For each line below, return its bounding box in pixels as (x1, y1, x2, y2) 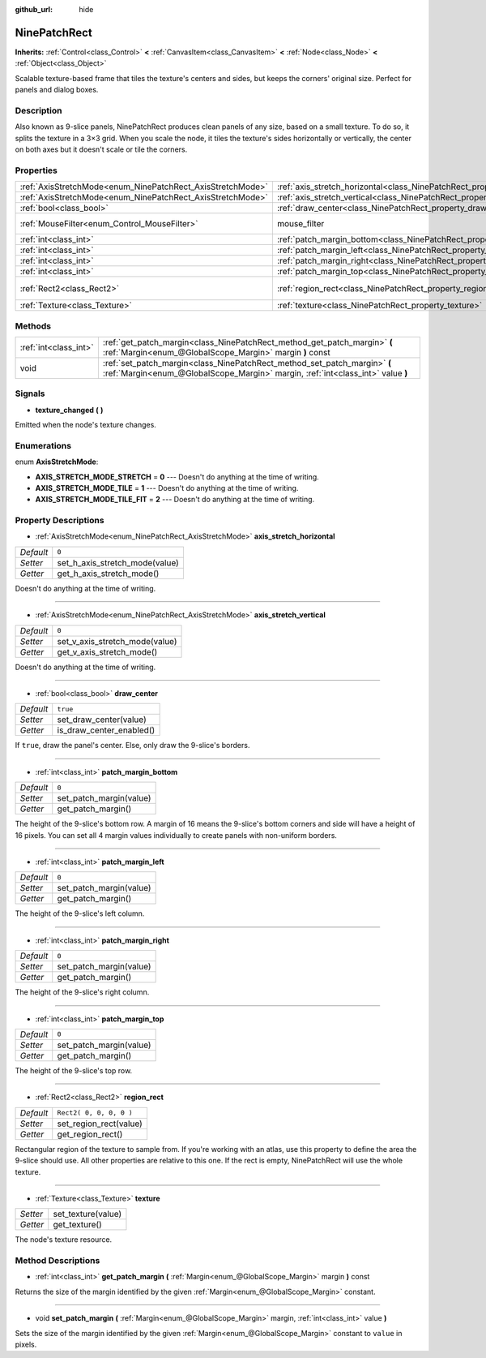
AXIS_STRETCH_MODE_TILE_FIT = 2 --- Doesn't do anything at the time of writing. (35, 495, 315, 505)
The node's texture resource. (15, 1235, 113, 1244)
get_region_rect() (57, 1128, 123, 1140)
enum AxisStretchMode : (15, 457, 99, 466)
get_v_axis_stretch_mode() (57, 646, 158, 657)
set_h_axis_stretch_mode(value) (57, 557, 180, 568)
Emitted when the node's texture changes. (15, 420, 157, 430)
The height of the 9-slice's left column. (15, 909, 145, 918)
